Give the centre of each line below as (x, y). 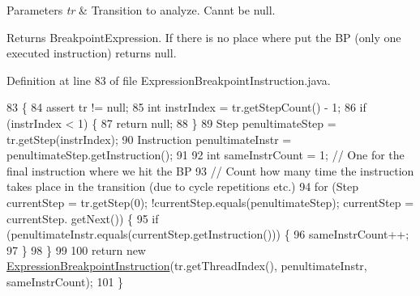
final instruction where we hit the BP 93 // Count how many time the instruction (210, 170)
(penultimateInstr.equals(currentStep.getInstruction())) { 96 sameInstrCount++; (208, 234)
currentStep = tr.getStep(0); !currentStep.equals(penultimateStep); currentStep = (210, 202)
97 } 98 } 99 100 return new (76, 249)
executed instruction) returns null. (92, 53)
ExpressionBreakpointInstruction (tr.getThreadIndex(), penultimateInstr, (187, 266)
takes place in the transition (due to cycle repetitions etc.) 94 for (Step (182, 186)
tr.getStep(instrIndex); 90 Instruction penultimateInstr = (149, 139)
